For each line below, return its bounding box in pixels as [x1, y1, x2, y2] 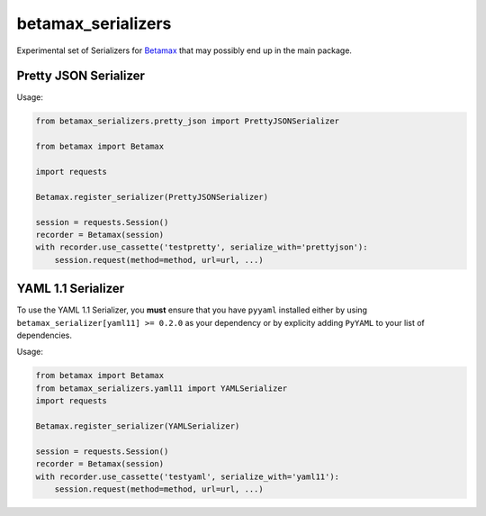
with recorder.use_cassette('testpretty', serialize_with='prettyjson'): [35, 242, 368, 252]
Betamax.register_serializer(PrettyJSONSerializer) [35, 192, 269, 202]
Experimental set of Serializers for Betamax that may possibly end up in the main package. [16, 45, 353, 56]
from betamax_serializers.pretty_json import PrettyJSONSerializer [35, 116, 340, 126]
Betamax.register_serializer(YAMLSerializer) [35, 421, 240, 431]
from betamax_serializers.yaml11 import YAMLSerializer [35, 383, 288, 394]
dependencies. [16, 330, 72, 341]
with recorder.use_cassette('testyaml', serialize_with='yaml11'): [35, 471, 340, 482]
